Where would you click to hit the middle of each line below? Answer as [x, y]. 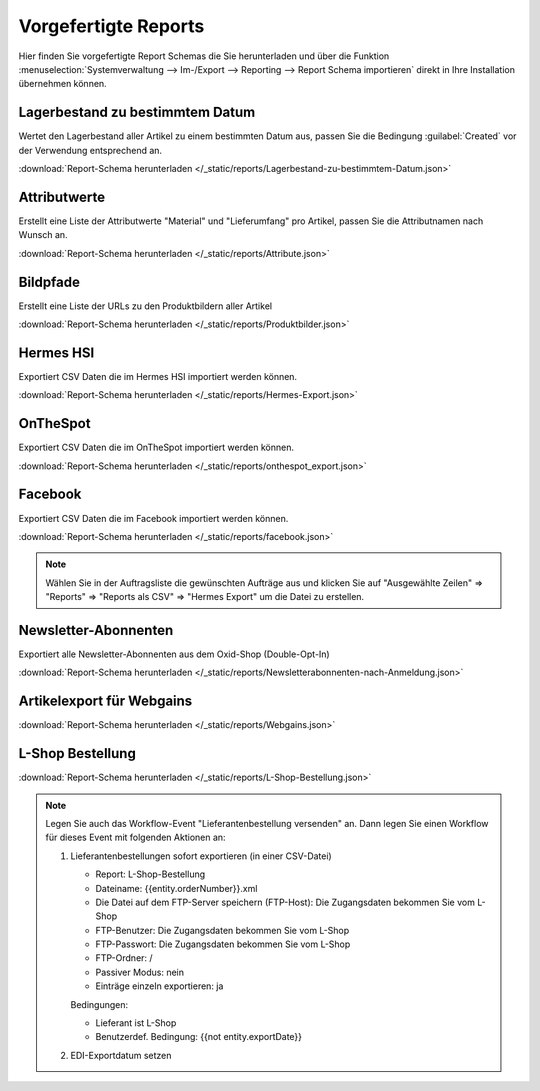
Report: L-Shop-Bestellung [150, 874]
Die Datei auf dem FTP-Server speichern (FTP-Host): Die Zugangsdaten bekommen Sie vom [285, 902]
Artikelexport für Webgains [105, 701]
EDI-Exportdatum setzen [121, 1055]
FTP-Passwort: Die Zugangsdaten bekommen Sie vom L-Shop [223, 944]
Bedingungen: [99, 1004]
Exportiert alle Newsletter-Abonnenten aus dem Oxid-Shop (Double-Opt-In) [174, 654]
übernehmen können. [62, 84]
